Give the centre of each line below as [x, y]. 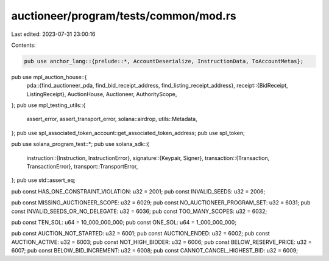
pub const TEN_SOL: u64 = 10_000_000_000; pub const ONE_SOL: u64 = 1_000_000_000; [124, 222]
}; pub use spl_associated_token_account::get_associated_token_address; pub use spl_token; [128, 133]
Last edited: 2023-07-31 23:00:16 [53, 34]
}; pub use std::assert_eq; [43, 180]
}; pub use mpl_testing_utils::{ [48, 105]
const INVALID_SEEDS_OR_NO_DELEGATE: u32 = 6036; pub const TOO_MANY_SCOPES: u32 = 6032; [139, 211]
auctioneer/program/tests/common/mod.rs [124, 16]
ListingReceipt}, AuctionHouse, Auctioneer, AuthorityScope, [102, 94]
